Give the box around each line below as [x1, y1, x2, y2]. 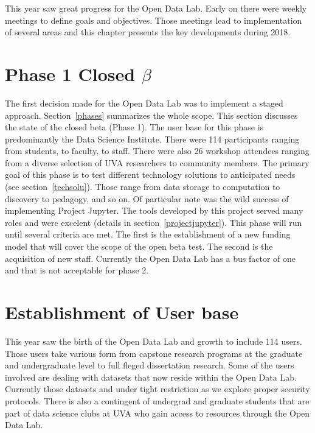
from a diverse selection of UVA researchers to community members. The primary [5, 156, 310, 169]
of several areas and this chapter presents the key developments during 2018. [5, 26, 291, 38]
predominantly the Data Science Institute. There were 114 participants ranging [5, 132, 300, 145]
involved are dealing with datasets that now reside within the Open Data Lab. [5, 370, 297, 383]
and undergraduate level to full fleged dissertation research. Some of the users [5, 359, 294, 371]
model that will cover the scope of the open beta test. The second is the [5, 240, 273, 253]
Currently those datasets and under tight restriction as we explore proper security [5, 382, 310, 395]
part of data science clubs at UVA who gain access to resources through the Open [5, 406, 310, 419]
